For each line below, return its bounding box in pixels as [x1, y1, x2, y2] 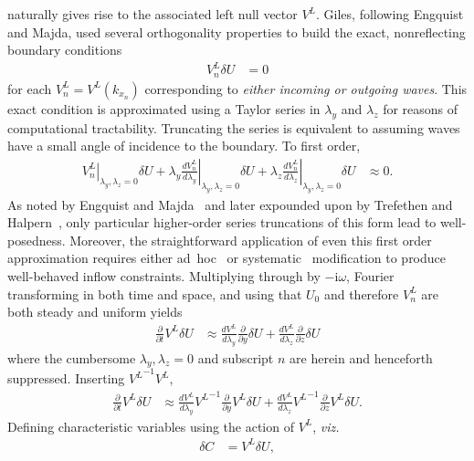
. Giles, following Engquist [316, 5, 464, 23]
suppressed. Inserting [7, 369, 125, 388]
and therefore [323, 284, 399, 303]
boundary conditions [7, 40, 122, 59]
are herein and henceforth [290, 348, 433, 367]
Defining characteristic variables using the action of [7, 416, 294, 435]
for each [7, 79, 52, 98]
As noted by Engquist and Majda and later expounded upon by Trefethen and [7, 194, 453, 214]
